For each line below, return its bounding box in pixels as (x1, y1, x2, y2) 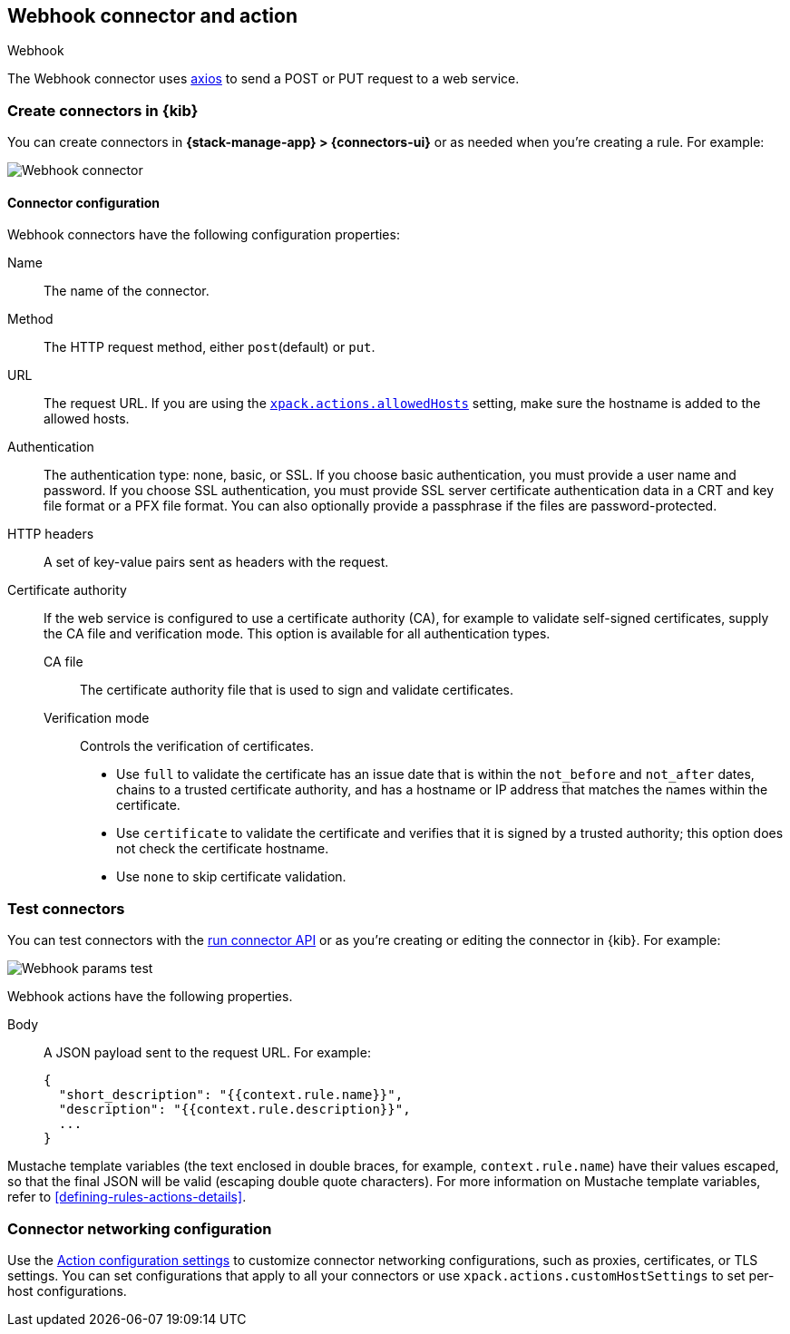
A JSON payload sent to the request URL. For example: (44, 1045, 371, 1061)
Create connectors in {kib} (7, 101, 199, 120)
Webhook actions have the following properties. (7, 988, 293, 1005)
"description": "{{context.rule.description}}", (58, 1102, 411, 1117)
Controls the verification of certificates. (80, 738, 315, 755)
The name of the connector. (44, 283, 210, 299)
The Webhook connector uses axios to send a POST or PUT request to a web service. (7, 71, 520, 87)
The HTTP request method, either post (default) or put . (44, 339, 375, 355)
